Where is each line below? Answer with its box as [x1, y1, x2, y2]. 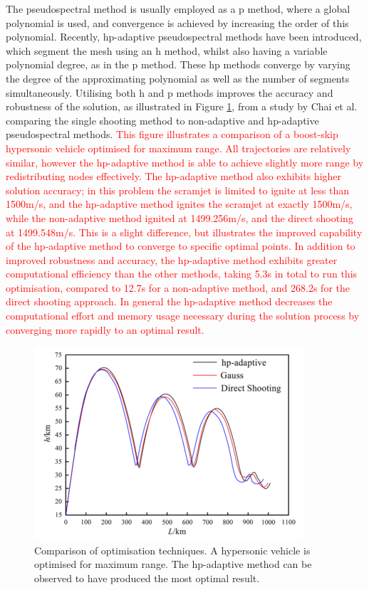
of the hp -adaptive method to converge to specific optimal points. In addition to [6, 238, 355, 253]
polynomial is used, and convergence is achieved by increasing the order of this [6, 15, 349, 30]
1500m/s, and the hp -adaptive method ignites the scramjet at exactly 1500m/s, [6, 196, 353, 211]
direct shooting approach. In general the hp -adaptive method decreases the [6, 294, 333, 309]
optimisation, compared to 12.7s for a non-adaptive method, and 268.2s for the [6, 280, 350, 295]
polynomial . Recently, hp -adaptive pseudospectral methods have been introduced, [6, 29, 362, 44]
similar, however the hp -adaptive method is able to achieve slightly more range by [6, 154, 364, 169]
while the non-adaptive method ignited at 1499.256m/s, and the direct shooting [6, 210, 353, 225]
